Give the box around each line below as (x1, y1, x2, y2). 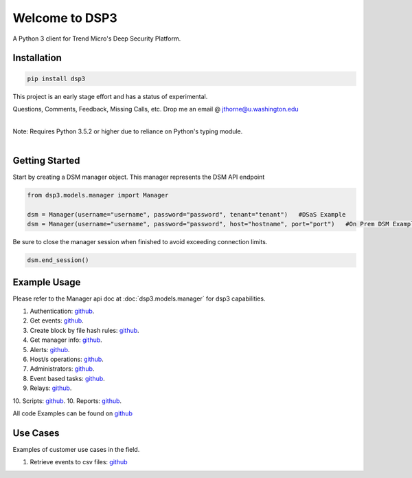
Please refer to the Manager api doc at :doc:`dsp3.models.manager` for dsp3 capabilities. (12, 294, 266, 303)
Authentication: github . (30, 307, 95, 316)
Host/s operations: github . (30, 355, 104, 363)
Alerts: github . (30, 345, 70, 354)
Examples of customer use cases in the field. (12, 445, 140, 453)
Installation (12, 52, 62, 64)
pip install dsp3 (27, 74, 86, 83)
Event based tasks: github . (30, 374, 106, 382)
